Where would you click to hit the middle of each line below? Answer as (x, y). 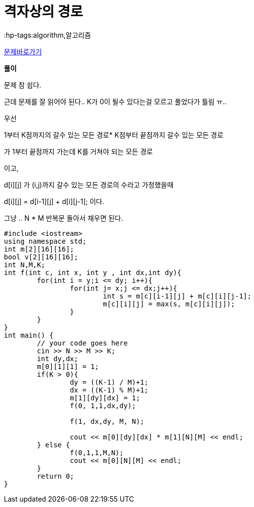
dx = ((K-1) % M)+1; (109, 390)
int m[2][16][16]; (39, 249)
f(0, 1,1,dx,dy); (103, 405)
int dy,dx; (58, 358)
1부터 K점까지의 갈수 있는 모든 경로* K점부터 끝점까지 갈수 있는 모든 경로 (114, 135)
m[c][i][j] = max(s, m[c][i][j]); (169, 304)
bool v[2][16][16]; (41, 257)
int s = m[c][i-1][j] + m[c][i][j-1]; (177, 296)
